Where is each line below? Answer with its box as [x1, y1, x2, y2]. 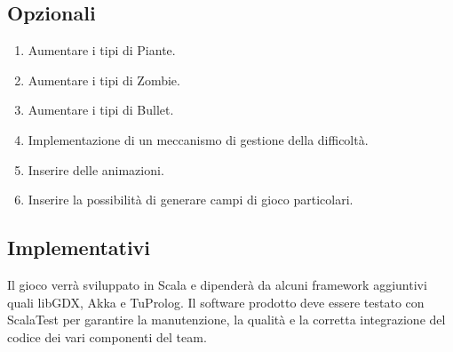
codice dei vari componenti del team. [7, 327, 207, 346]
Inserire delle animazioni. [28, 160, 164, 179]
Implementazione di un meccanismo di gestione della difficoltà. [28, 130, 369, 148]
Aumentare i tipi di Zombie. [28, 70, 180, 89]
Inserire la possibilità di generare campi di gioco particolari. [28, 190, 354, 209]
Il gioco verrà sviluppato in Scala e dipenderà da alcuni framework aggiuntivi [7, 275, 427, 293]
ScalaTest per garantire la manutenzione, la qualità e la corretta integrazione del [7, 310, 446, 329]
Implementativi [7, 234, 151, 261]
